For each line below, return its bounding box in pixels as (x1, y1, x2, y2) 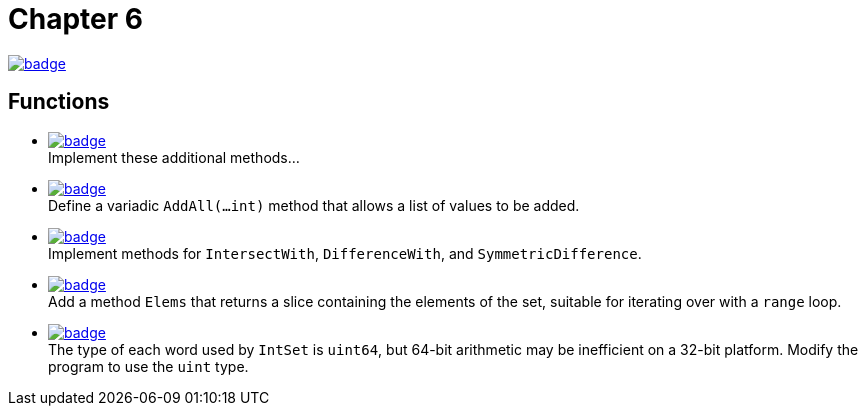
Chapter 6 (8, 2, 143, 36)
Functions (8, 89, 110, 115)
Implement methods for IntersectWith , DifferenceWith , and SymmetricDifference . (48, 244, 642, 262)
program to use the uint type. (48, 357, 249, 375)
